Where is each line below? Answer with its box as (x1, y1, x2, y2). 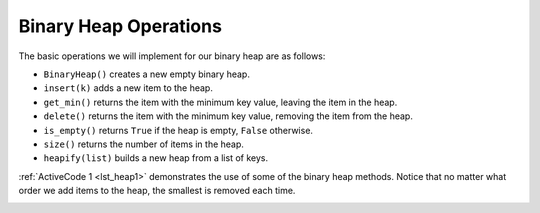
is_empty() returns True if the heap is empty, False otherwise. (43, 124, 314, 136)
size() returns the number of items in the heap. (43, 138, 245, 150)
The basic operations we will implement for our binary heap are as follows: (18, 50, 326, 62)
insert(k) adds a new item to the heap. (43, 82, 214, 94)
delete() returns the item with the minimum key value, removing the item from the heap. (43, 110, 414, 122)
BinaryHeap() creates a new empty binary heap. (43, 68, 250, 80)
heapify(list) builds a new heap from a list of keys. (43, 152, 269, 164)
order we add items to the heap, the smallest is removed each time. (18, 185, 296, 197)
